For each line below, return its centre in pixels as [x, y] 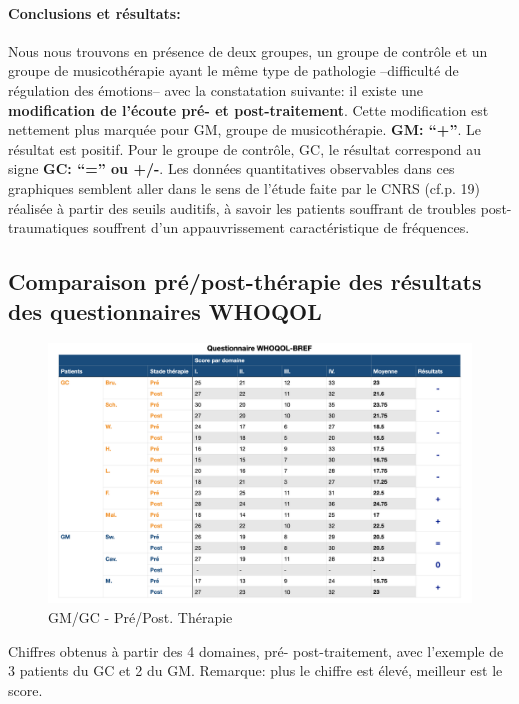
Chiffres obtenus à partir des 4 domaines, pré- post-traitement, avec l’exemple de [256, 650]
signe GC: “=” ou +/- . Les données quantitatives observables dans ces [231, 168]
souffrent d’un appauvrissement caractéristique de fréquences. [281, 227]
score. [25, 689]
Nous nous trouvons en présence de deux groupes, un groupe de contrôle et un [248, 50]
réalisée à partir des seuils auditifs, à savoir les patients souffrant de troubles [242, 207]
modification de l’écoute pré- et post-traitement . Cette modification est [248, 109]
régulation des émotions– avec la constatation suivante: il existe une [215, 89]
